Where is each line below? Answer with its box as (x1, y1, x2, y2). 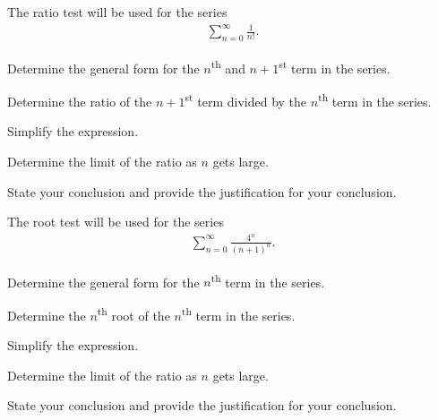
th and (210, 56, 245, 77)
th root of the (97, 304, 170, 324)
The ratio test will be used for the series (7, 3, 228, 21)
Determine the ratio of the (7, 91, 152, 110)
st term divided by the (185, 90, 307, 110)
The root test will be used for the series (7, 212, 224, 231)
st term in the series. (279, 56, 391, 77)
